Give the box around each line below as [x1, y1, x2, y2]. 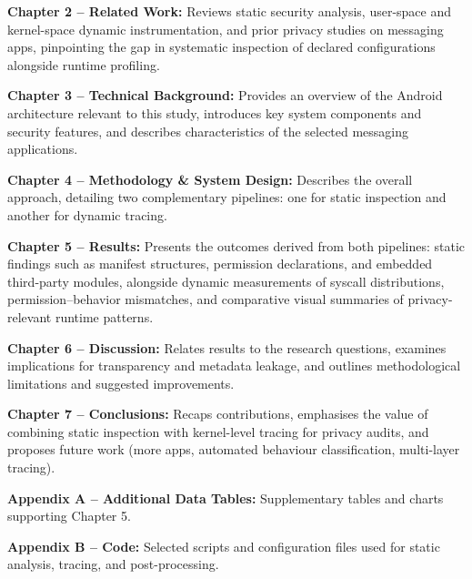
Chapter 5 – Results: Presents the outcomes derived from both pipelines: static [7, 236, 466, 255]
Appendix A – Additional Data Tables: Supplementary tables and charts [7, 488, 444, 507]
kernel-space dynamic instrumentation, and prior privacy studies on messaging [7, 19, 444, 38]
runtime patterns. [55, 307, 154, 326]
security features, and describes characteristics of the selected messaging [7, 121, 409, 140]
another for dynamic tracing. [7, 205, 167, 224]
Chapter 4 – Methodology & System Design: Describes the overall [7, 169, 413, 188]
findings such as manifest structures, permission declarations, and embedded [7, 254, 433, 273]
